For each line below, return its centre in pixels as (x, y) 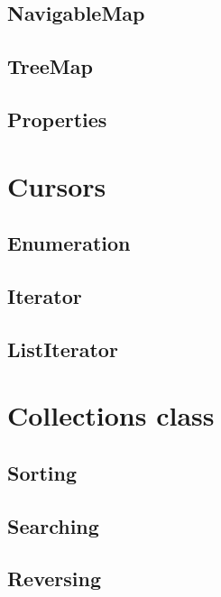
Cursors (57, 185)
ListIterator (63, 349)
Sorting (42, 472)
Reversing (55, 579)
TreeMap (50, 66)
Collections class (111, 415)
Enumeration (69, 243)
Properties (57, 119)
